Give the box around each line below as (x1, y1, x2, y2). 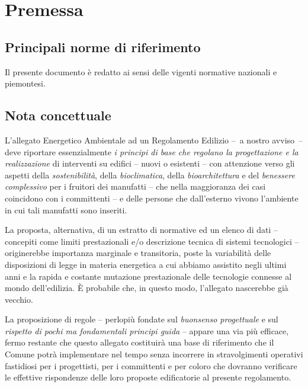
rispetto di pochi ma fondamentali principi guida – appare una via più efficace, (5, 324, 289, 337)
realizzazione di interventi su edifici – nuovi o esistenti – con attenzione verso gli (5, 157, 295, 169)
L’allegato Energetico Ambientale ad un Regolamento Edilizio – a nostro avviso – (5, 133, 303, 146)
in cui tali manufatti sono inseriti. (5, 203, 127, 216)
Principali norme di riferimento (5, 37, 201, 56)
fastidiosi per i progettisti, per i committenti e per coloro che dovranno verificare (5, 359, 297, 372)
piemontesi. (5, 77, 46, 89)
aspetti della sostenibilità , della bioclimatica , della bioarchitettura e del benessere (5, 168, 295, 181)
